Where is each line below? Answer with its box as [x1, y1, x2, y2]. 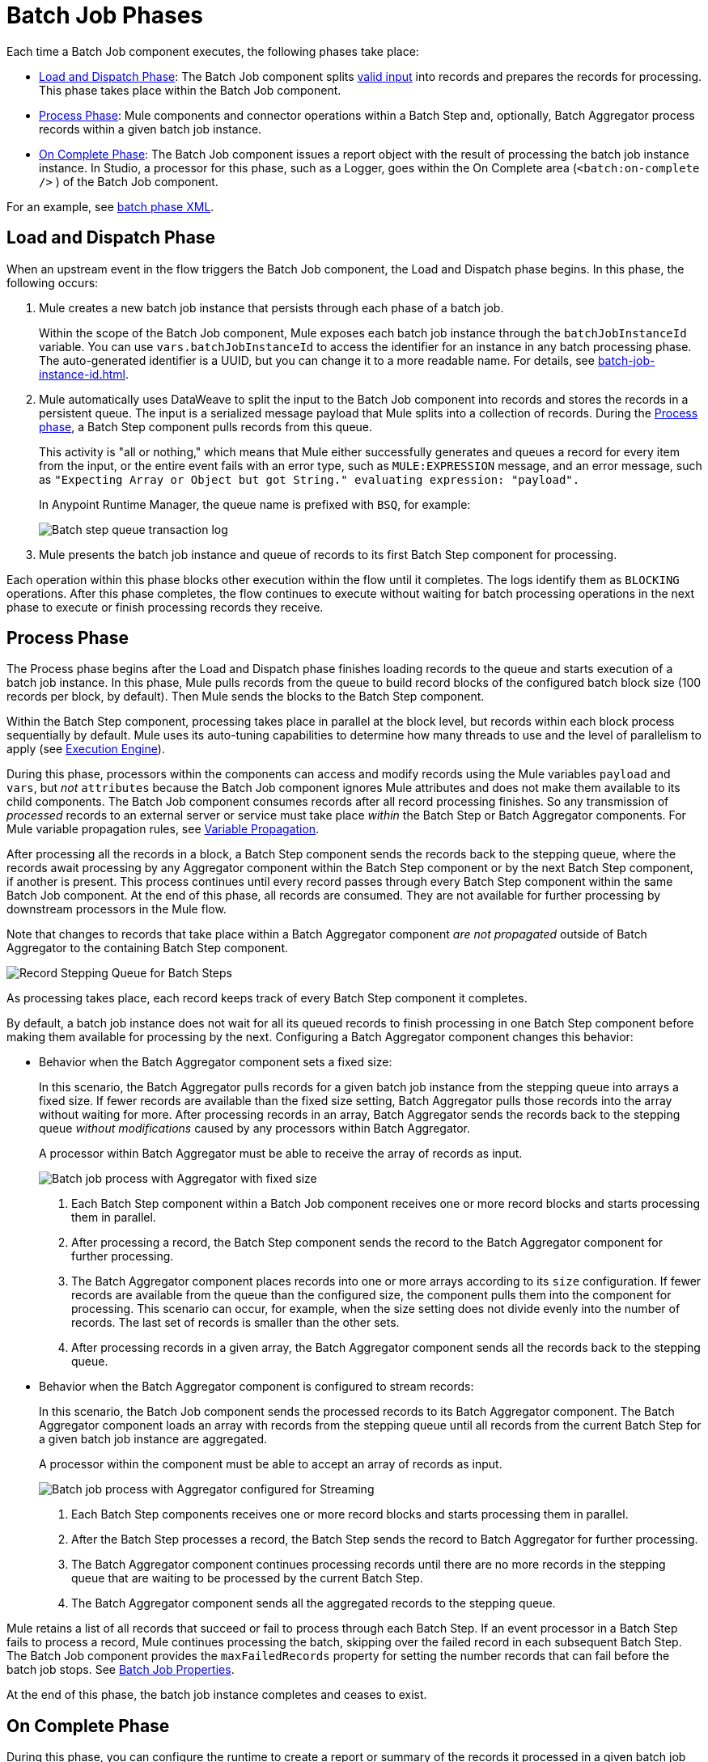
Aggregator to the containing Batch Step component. [6, 941, 288, 955]
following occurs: [6, 275, 99, 290]
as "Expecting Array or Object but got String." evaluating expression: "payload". [39, 472, 580, 486]
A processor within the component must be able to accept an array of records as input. [39, 1457, 502, 1472]
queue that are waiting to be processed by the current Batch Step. [71, 1571, 423, 1586]
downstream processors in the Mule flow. [6, 902, 227, 917]
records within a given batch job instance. [39, 121, 262, 136]
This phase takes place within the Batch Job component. [39, 83, 341, 97]
